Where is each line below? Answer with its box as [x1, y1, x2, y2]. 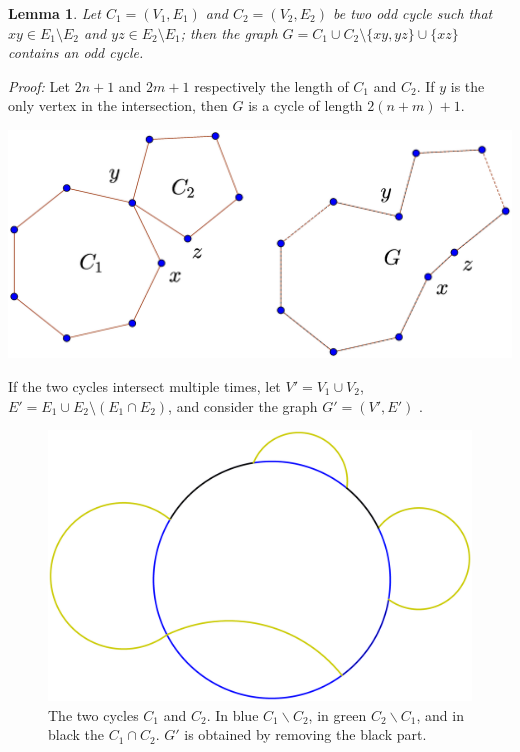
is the [450, 75, 485, 96]
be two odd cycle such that [332, 3, 493, 23]
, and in [416, 704, 464, 725]
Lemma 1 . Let [8, 3, 101, 23]
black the [48, 724, 104, 745]
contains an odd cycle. [8, 42, 144, 63]
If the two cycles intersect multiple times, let [8, 375, 281, 396]
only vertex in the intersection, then [8, 95, 228, 116]
